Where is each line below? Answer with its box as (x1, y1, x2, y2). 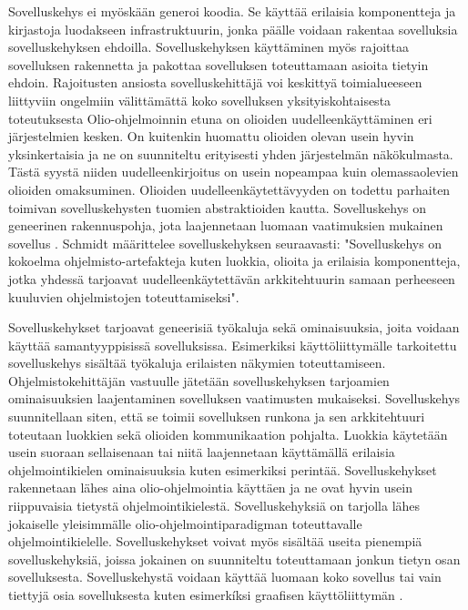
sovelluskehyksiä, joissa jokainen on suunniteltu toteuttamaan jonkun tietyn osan (8, 549, 461, 568)
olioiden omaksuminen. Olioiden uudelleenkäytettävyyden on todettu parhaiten (8, 179, 451, 198)
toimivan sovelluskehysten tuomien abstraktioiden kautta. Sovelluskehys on (8, 198, 427, 217)
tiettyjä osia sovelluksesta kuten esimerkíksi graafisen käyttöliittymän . (8, 585, 403, 604)
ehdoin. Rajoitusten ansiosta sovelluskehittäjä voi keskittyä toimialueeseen (8, 73, 422, 92)
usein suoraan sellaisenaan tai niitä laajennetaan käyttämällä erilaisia (8, 442, 395, 462)
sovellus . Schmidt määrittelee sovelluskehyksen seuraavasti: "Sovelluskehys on (8, 233, 443, 252)
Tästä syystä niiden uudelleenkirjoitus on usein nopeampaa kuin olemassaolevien (8, 162, 459, 181)
